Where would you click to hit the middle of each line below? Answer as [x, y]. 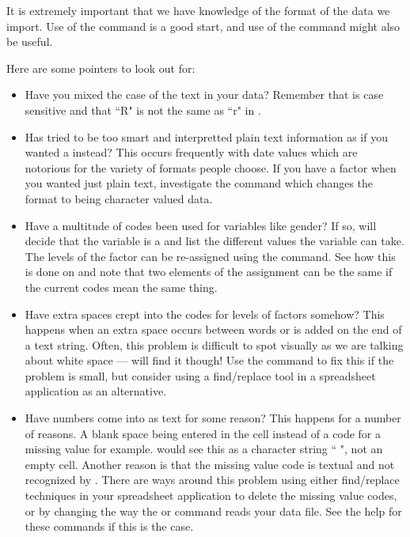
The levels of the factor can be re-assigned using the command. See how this [210, 256]
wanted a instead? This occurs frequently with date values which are [191, 152]
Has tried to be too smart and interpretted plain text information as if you [206, 136]
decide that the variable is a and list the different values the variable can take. [214, 241]
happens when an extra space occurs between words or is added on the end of [213, 329]
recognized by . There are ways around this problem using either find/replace [212, 480]
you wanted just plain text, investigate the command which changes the [199, 183]
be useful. [30, 42]
